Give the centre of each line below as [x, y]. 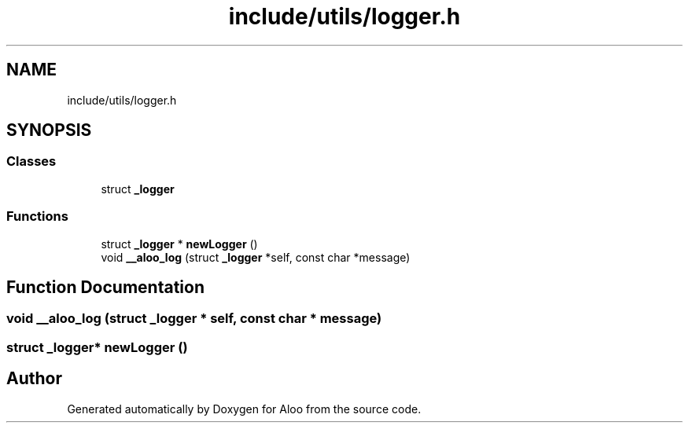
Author [34, 379]
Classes [31, 161]
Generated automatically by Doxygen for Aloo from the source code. [244, 409]
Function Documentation [105, 287]
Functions [37, 216]
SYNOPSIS [49, 130]
